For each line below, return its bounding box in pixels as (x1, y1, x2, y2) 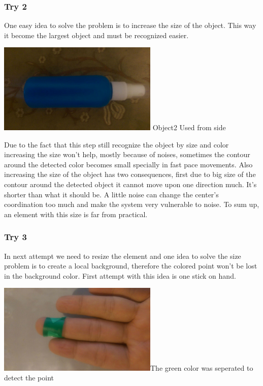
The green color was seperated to (150, 362, 253, 373)
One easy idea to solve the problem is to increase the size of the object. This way (4, 20, 256, 31)
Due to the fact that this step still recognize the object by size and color (4, 139, 229, 150)
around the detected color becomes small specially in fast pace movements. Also (4, 159, 253, 169)
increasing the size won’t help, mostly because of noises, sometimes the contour (4, 149, 250, 160)
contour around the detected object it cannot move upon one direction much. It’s (4, 179, 257, 189)
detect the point (4, 372, 54, 383)
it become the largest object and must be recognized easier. (4, 29, 189, 40)
